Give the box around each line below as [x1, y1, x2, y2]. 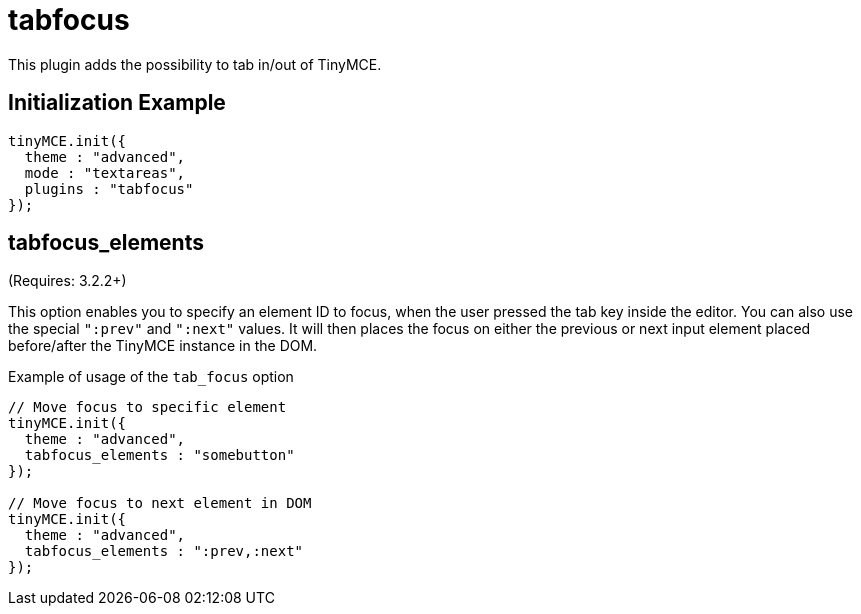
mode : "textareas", [24, 164, 186, 181]
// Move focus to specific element [8, 399, 287, 416]
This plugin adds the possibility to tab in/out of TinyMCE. [8, 55, 382, 73]
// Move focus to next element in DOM [8, 495, 312, 512]
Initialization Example [8, 90, 226, 116]
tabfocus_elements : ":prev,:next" [24, 543, 304, 560]
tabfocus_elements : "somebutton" [24, 447, 295, 464]
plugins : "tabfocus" [24, 180, 194, 197]
